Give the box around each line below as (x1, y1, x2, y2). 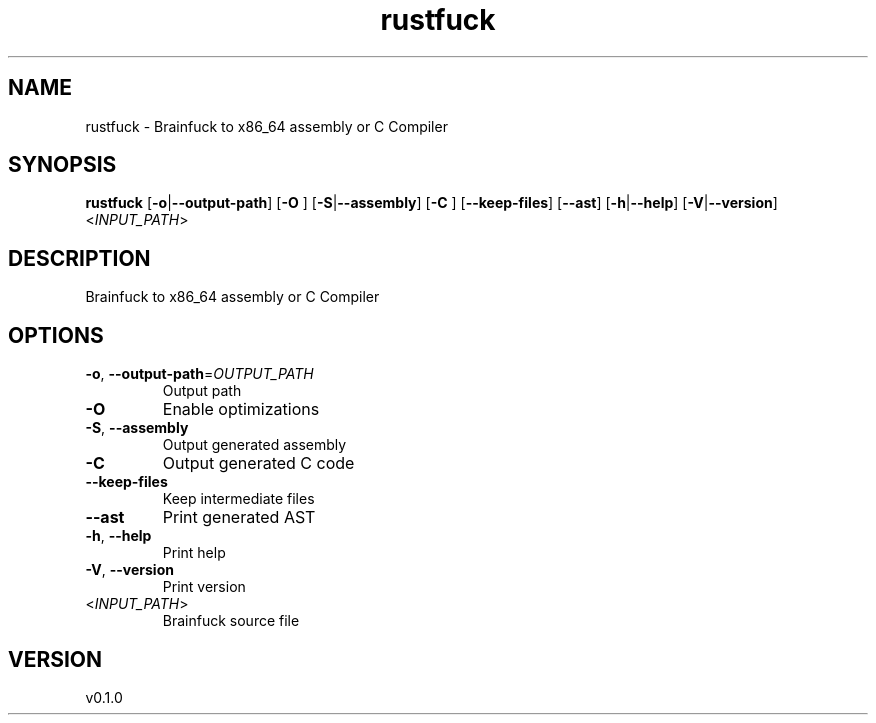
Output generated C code (162, 453, 355, 474)
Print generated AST (162, 507, 316, 528)
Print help (162, 544, 226, 562)
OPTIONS (8, 322, 104, 348)
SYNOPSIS (8, 152, 117, 178)
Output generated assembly (162, 436, 347, 454)
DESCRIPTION (8, 245, 151, 271)
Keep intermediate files (162, 490, 315, 508)
